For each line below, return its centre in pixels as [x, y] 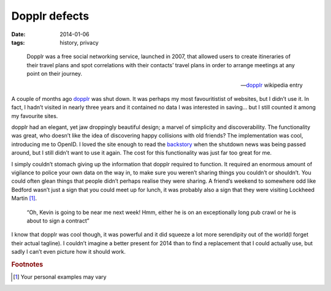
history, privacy [79, 42]
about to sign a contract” [58, 221]
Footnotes [27, 264]
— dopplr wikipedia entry [272, 85]
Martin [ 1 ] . [24, 198]
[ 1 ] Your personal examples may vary [60, 277]
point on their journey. [55, 74]
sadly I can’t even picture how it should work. [68, 252]
